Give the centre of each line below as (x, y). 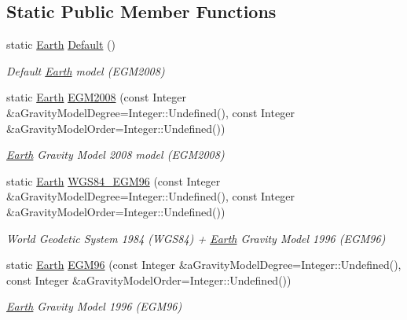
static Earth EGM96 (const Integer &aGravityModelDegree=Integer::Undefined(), (204, 265)
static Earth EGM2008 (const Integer (97, 97)
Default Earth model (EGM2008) (86, 70)
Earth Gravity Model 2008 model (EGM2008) (115, 154)
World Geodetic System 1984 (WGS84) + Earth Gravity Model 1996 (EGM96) (196, 238)
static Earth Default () (61, 44)
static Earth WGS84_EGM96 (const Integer (114, 180)
